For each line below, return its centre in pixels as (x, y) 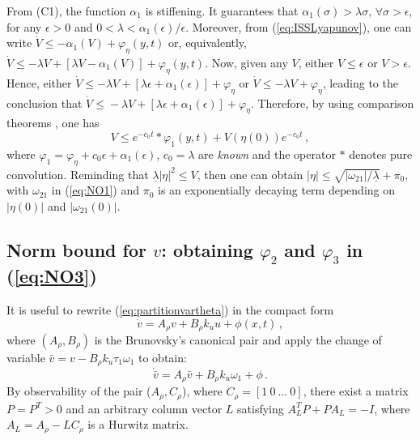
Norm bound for (76, 249)
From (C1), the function (66, 11)
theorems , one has (53, 123)
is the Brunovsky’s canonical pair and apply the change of (238, 340)
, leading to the (360, 82)
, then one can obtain (250, 174)
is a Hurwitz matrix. (138, 424)
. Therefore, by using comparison (332, 103)
